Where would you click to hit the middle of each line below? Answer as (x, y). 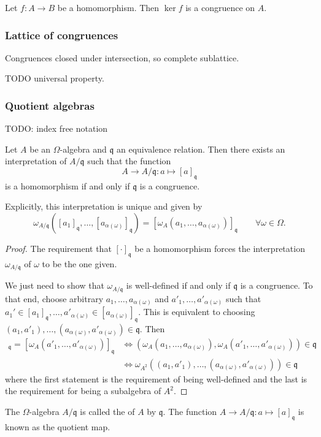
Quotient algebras (50, 105)
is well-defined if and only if (178, 285)
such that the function (129, 161)
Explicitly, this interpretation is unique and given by (104, 206)
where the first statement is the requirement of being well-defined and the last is (156, 378)
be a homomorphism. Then (108, 7)
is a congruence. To (277, 285)
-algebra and (83, 149)
